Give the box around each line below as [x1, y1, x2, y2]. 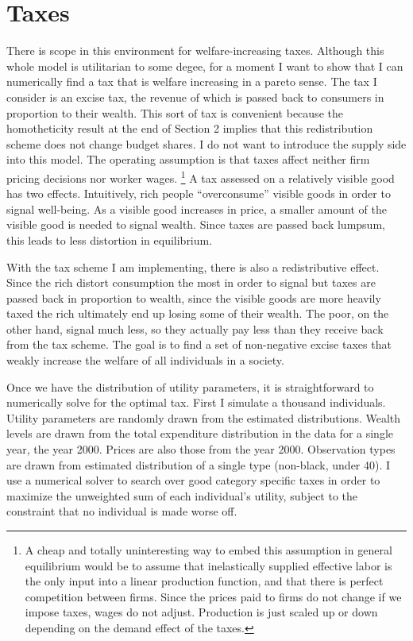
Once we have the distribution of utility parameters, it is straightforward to [6, 378, 374, 395]
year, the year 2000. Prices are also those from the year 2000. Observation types [6, 441, 396, 458]
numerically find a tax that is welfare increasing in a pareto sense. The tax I [6, 73, 377, 90]
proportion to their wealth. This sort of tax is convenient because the [6, 104, 343, 121]
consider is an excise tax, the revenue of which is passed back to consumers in [6, 88, 384, 105]
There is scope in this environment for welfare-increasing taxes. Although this [6, 42, 384, 59]
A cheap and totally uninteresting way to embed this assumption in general [25, 542, 392, 558]
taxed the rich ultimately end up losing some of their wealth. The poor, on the [6, 305, 389, 322]
